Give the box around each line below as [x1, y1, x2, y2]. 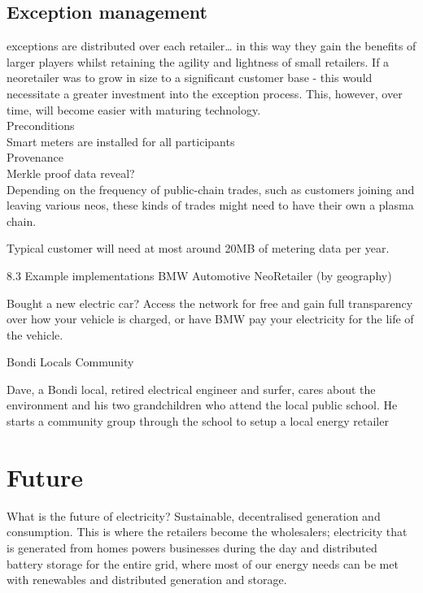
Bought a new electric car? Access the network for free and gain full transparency [7, 294, 413, 311]
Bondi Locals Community [7, 353, 134, 370]
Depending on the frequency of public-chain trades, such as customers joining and [7, 180, 415, 197]
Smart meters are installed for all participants [7, 132, 235, 149]
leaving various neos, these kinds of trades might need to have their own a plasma [7, 197, 414, 214]
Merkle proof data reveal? [7, 164, 135, 181]
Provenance [7, 149, 63, 166]
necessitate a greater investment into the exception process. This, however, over [7, 84, 403, 102]
